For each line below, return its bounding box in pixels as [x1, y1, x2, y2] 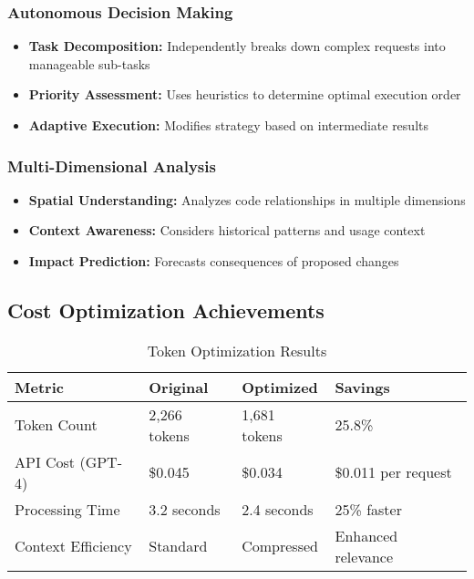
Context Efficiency [15, 535, 132, 557]
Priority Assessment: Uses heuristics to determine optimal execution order [28, 85, 461, 104]
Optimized [242, 376, 318, 398]
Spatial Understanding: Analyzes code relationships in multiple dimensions [28, 190, 466, 209]
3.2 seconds [149, 498, 221, 520]
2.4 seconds [242, 498, 314, 520]
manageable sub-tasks [28, 54, 150, 73]
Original [149, 376, 209, 398]
